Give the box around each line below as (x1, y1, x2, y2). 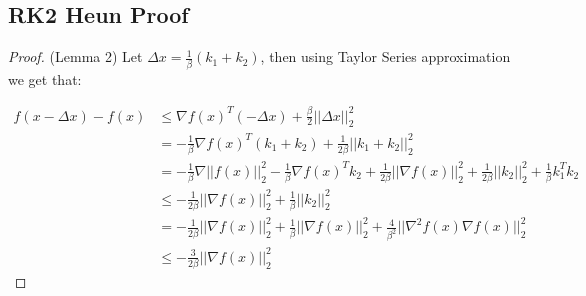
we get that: (8, 68, 82, 89)
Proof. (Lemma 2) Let (8, 46, 143, 67)
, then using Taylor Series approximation (260, 46, 511, 67)
